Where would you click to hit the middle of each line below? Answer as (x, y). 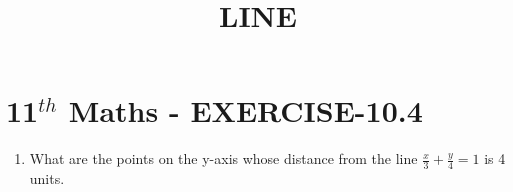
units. (47, 178)
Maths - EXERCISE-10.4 (245, 110)
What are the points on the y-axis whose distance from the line (223, 158)
